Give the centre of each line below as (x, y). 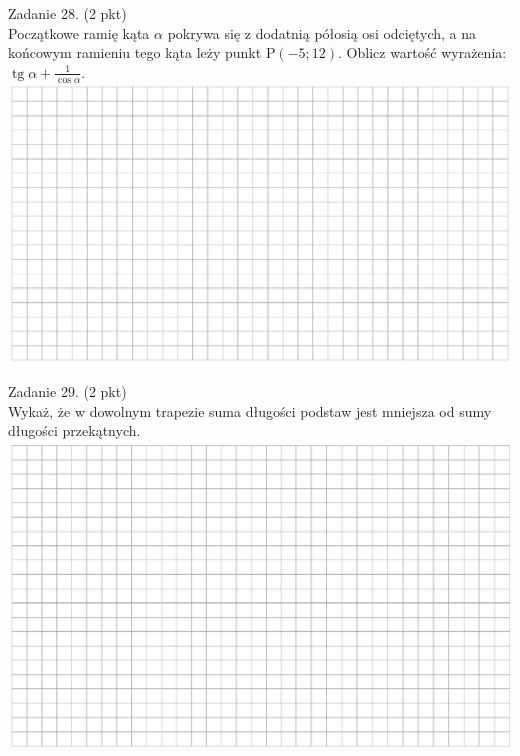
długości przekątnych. (74, 430)
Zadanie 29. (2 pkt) (67, 391)
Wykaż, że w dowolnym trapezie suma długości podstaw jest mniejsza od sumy (250, 410)
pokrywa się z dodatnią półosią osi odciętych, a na (321, 32)
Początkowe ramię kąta (79, 32)
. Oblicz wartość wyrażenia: (422, 52)
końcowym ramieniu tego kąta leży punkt (135, 52)
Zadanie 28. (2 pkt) (67, 13)
